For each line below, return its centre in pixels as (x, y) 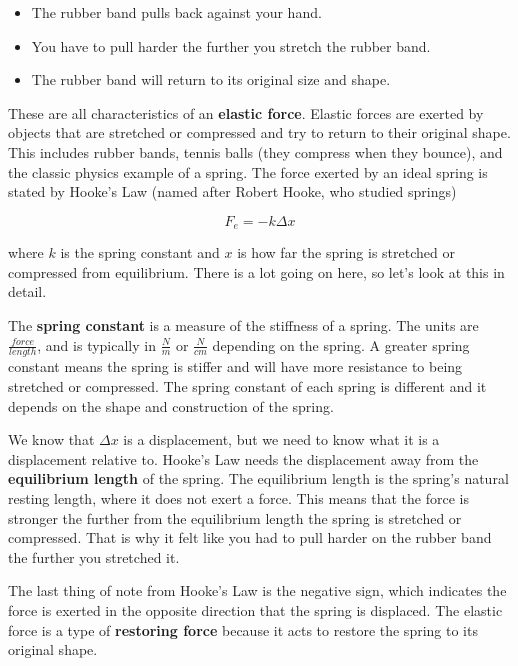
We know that (51, 439)
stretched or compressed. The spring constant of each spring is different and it (247, 386)
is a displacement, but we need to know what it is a (281, 439)
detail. (27, 291)
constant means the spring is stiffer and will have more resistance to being (235, 366)
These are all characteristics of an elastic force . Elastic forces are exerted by (246, 112)
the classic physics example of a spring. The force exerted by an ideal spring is (248, 171)
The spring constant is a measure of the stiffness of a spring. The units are (243, 324)
